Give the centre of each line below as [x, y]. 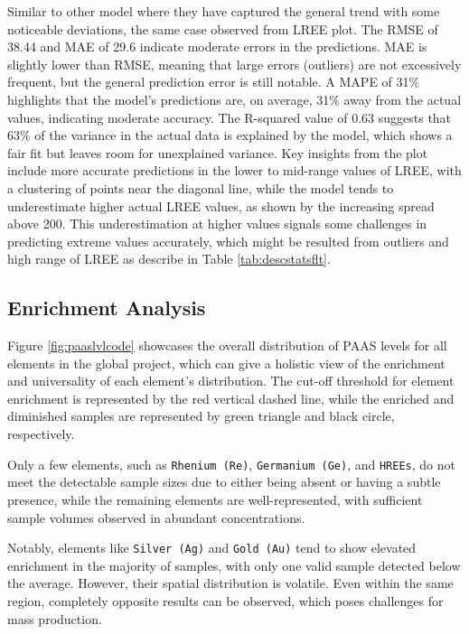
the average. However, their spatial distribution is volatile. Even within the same [230, 583]
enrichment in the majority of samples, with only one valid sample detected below [234, 565]
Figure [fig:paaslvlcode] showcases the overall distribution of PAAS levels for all [227, 345]
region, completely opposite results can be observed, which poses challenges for [225, 600]
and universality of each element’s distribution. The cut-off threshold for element [231, 381]
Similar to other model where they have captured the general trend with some [224, 11]
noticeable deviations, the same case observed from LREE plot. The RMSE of [223, 28]
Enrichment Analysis [107, 308]
